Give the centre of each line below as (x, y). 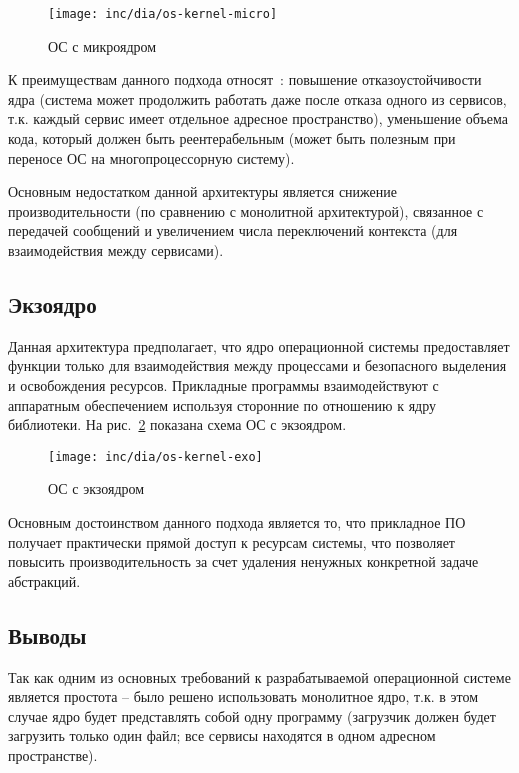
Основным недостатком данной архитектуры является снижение (202, 191)
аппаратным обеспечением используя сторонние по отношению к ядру (222, 404)
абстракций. (44, 580)
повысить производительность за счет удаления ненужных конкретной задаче (243, 561)
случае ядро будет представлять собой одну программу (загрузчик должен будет (252, 715)
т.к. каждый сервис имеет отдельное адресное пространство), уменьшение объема (258, 118)
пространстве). (53, 754)
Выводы (47, 634)
